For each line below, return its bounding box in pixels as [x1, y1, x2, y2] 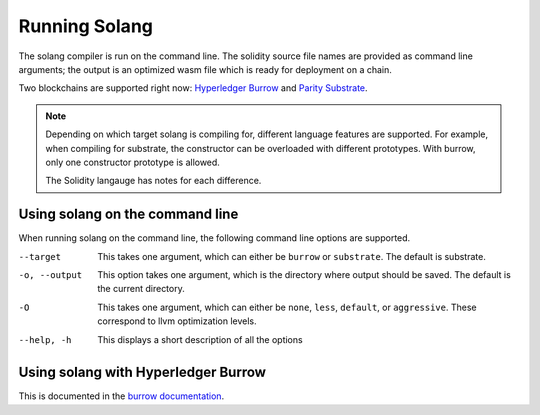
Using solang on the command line [18, 206, 239, 223]
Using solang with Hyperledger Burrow [18, 364, 267, 381]
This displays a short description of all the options [97, 333, 304, 345]
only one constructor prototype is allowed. [45, 156, 220, 168]
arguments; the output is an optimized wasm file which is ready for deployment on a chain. [18, 63, 392, 75]
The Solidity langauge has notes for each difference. [45, 175, 262, 187]
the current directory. [97, 283, 185, 295]
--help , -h [18, 334, 72, 345]
